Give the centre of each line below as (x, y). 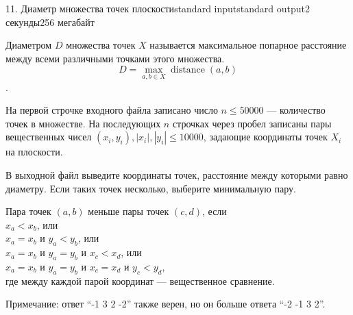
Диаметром (29, 45)
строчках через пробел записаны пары (252, 123)
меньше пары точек (129, 211)
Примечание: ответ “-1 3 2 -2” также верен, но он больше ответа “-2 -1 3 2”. (166, 304)
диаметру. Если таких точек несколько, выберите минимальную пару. (151, 188)
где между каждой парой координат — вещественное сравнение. (140, 280)
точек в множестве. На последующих (83, 123)
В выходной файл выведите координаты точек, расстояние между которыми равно (177, 174)
